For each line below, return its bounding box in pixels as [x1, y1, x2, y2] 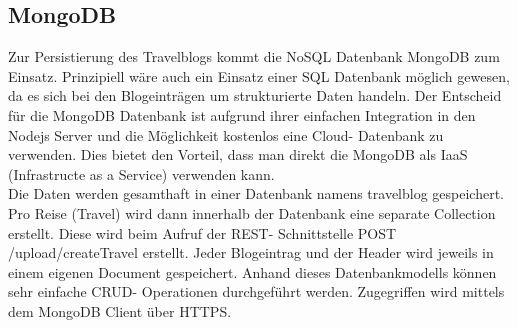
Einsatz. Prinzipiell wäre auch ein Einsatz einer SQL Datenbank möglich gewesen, [8, 65, 510, 86]
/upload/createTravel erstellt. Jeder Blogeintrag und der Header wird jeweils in [8, 242, 494, 263]
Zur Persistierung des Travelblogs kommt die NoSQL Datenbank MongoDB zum [8, 46, 500, 67]
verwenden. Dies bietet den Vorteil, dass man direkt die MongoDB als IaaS [8, 144, 468, 165]
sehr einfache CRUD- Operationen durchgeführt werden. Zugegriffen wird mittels [8, 281, 505, 302]
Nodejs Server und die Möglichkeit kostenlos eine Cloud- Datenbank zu [8, 124, 444, 145]
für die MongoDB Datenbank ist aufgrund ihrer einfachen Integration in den [8, 104, 476, 125]
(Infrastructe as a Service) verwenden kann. [8, 163, 275, 184]
